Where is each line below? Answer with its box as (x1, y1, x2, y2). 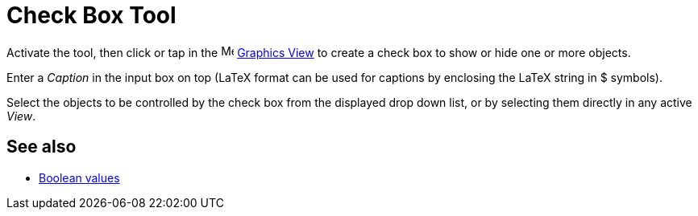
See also (6, 137, 77, 157)
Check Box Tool (6, 2, 177, 29)
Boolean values (39, 170, 120, 185)
